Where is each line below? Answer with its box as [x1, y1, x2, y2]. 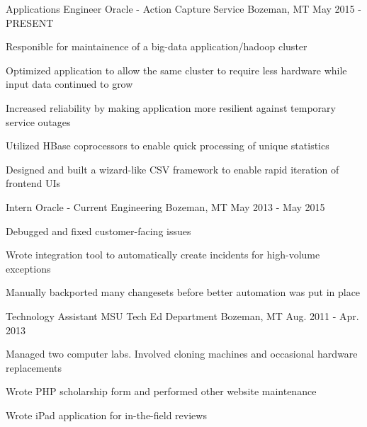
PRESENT [6, 15, 54, 30]
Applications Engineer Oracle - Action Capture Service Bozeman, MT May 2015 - [6, 1, 361, 16]
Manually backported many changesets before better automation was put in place [6, 285, 361, 300]
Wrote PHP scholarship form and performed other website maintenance [6, 384, 317, 399]
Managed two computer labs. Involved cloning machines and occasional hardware [6, 346, 358, 361]
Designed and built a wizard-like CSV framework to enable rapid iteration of [6, 161, 339, 176]
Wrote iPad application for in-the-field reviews [6, 407, 207, 422]
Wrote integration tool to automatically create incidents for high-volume [6, 247, 320, 262]
